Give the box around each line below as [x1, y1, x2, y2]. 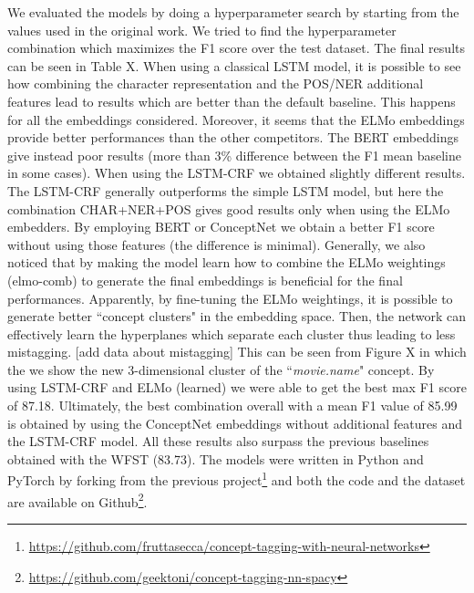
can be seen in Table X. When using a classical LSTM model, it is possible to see [7, 56, 461, 75]
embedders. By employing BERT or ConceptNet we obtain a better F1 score [7, 217, 435, 236]
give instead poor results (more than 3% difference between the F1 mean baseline [7, 145, 461, 164]
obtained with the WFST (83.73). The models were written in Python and [7, 449, 424, 468]
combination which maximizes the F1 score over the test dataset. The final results [7, 38, 465, 57]
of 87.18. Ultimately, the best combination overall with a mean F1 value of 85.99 [7, 396, 458, 415]
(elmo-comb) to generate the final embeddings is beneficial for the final [7, 270, 403, 289]
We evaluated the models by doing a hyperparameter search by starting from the [7, 3, 459, 21]
